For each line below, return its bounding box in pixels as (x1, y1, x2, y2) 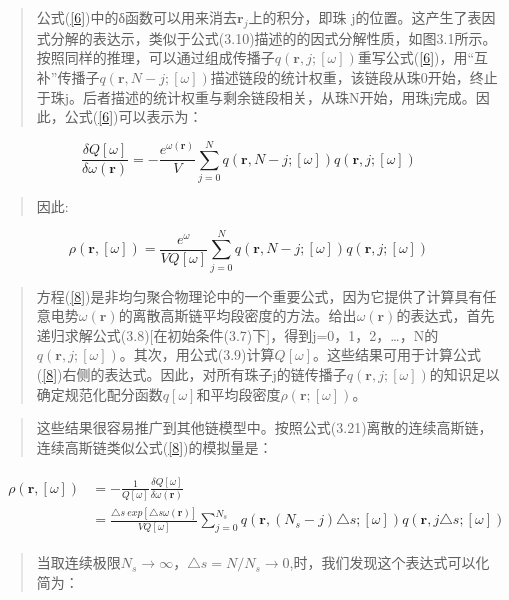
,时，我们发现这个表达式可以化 (289, 552, 490, 573)
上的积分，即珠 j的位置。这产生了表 (248, 7, 482, 27)
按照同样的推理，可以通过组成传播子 (36, 47, 275, 68)
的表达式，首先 (396, 305, 495, 326)
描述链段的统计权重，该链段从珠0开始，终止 (210, 66, 498, 87)
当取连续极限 (36, 552, 121, 573)
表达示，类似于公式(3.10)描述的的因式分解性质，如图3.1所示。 (92, 27, 497, 48)
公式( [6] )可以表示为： (64, 106, 203, 127)
